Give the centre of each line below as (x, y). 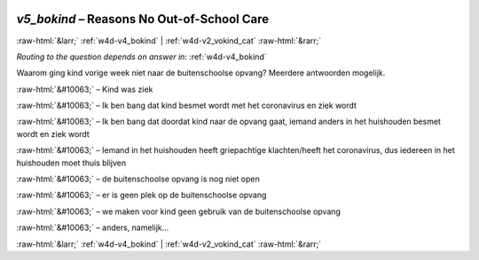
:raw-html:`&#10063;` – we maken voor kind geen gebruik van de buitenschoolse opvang (179, 211)
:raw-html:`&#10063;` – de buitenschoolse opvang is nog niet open (138, 179)
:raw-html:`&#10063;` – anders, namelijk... (93, 228)
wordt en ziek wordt (53, 134)
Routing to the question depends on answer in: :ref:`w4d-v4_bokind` (141, 57)
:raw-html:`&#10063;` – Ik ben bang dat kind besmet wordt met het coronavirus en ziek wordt (186, 105)
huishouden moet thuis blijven (71, 163)
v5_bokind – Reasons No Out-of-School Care (143, 19)
